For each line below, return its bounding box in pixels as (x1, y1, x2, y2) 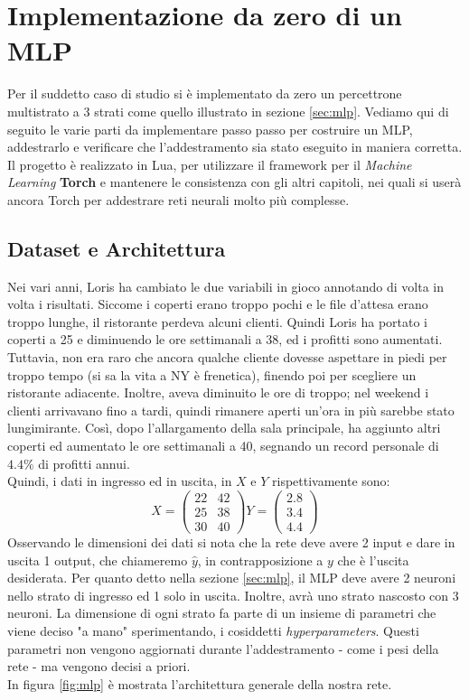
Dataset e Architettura (7, 234, 226, 262)
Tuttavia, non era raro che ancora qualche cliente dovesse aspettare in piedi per (7, 348, 447, 367)
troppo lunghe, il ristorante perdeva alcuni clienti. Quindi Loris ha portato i (7, 312, 427, 331)
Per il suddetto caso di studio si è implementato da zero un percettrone (7, 84, 402, 103)
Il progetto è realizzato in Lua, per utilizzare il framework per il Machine (7, 154, 412, 173)
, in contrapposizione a (197, 550, 324, 569)
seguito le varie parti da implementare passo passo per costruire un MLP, (7, 119, 413, 138)
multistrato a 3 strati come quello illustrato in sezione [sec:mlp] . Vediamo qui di (7, 101, 449, 120)
